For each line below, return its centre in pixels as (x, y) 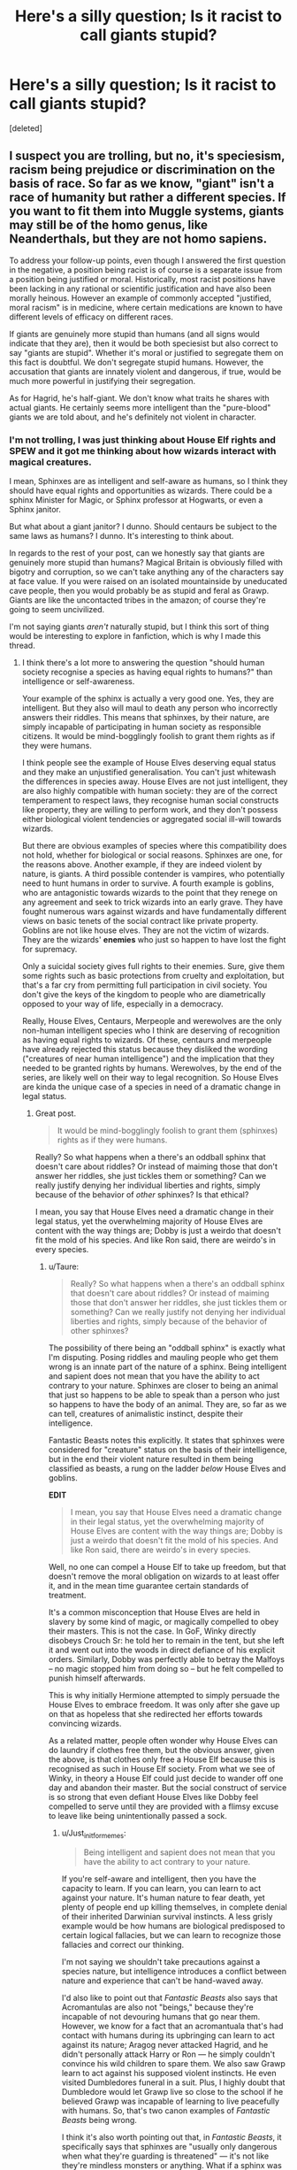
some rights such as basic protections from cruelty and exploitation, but (153, 976)
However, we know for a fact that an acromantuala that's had (172, 2026)
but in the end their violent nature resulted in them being (151, 1459)
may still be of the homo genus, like (108, 225)
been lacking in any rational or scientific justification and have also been (141, 289)
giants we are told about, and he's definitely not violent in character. (133, 417)
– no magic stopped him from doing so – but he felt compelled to (166, 1669)
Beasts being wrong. (99, 2120)
